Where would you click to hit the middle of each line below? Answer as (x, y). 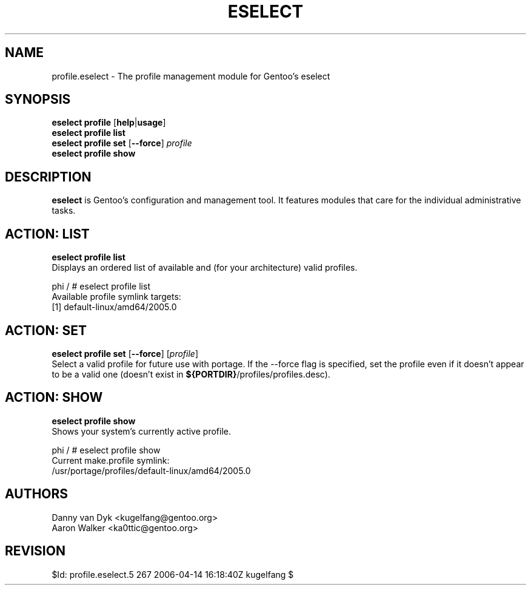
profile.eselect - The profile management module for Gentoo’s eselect (191, 76)
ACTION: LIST (47, 234)
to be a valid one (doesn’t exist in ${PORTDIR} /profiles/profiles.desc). (191, 374)
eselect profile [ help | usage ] (109, 123)
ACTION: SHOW (54, 398)
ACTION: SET (46, 330)
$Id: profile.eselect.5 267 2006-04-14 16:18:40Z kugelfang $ (173, 574)
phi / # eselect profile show (106, 450)
